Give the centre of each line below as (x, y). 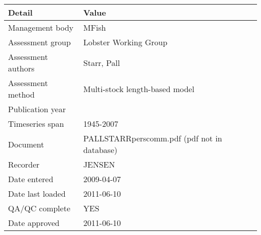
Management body (41, 27)
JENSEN (99, 164)
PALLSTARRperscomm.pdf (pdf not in (153, 138)
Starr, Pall (102, 62)
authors (21, 68)
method (21, 94)
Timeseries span (36, 124)
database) (100, 150)
